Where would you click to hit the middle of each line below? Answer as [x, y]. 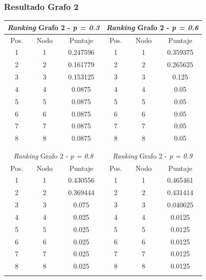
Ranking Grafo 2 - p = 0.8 [53, 155]
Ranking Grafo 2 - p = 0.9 [152, 155]
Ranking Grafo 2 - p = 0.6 [152, 27]
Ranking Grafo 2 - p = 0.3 [54, 27]
